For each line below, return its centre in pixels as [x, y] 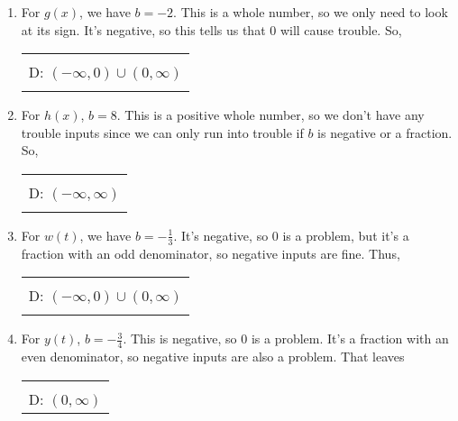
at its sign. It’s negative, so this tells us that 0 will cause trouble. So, [211, 29]
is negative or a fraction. [385, 132]
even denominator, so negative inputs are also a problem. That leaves [213, 357]
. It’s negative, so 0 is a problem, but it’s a [291, 235]
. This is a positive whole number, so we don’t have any [270, 115]
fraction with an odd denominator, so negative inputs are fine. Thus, [211, 253]
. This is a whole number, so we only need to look [311, 12]
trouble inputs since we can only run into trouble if [162, 132]
